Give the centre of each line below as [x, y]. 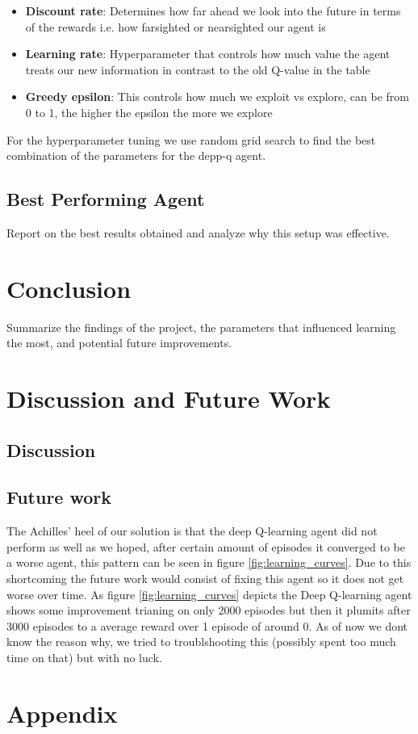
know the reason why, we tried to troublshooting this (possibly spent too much [201, 642]
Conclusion [69, 288]
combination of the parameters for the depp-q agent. [136, 155]
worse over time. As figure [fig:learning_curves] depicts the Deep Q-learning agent [209, 594]
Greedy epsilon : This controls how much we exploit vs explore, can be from [217, 96]
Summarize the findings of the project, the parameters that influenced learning [201, 327]
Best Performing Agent [106, 199]
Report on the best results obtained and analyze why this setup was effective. [198, 232]
